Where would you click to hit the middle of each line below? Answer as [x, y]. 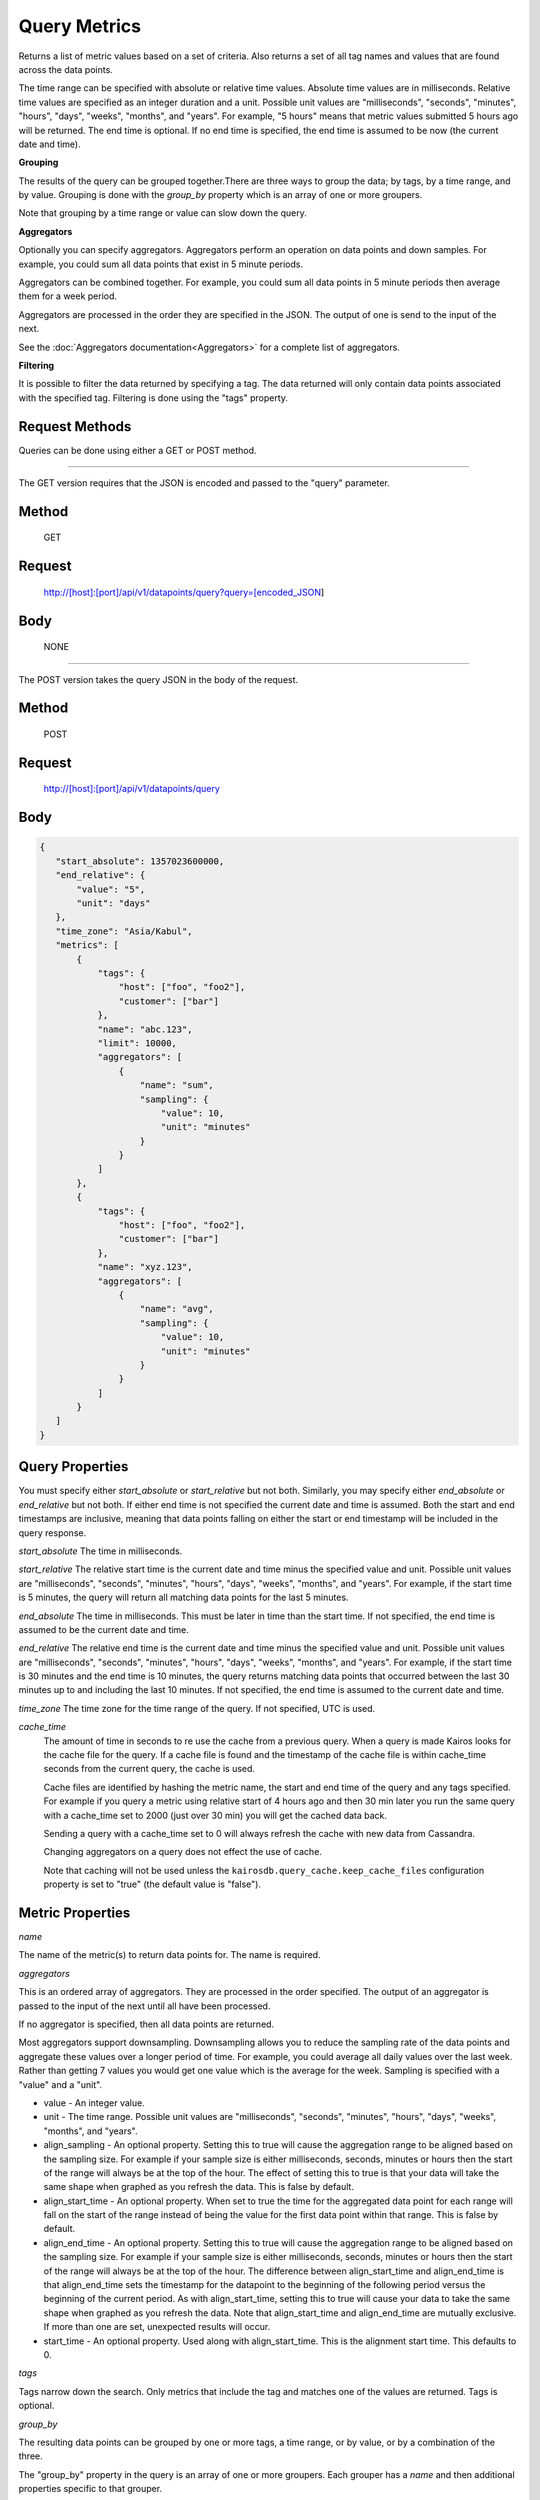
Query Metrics [80, 26]
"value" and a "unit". [60, 2084]
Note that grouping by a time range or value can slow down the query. [162, 213]
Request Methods [75, 426]
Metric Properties [74, 1912]
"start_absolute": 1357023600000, [140, 861]
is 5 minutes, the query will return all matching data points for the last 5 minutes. [183, 1597]
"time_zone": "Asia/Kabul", [124, 931]
